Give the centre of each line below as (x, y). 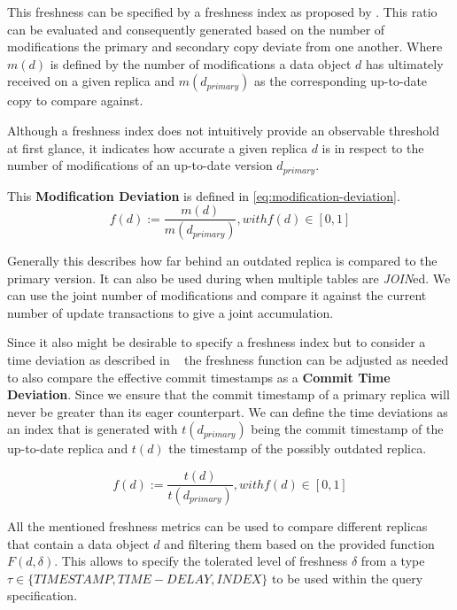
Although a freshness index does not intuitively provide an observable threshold (223, 130)
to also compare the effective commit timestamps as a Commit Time (199, 377)
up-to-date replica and (68, 448)
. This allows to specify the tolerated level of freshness (201, 561)
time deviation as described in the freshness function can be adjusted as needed (228, 360)
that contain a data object (78, 543)
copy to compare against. (75, 100)
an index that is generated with (93, 429)
